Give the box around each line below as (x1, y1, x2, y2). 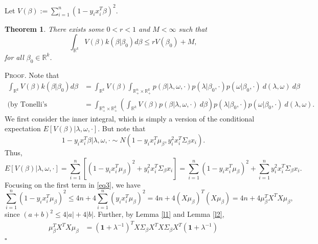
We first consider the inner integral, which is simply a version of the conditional (5, 113, 255, 124)
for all (5, 51, 24, 62)
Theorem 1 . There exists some (5, 23, 104, 34)
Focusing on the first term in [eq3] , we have (5, 179, 141, 190)
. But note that (98, 123, 146, 134)
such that (178, 23, 207, 34)
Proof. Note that (5, 69, 59, 80)
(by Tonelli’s (7, 100, 48, 108)
